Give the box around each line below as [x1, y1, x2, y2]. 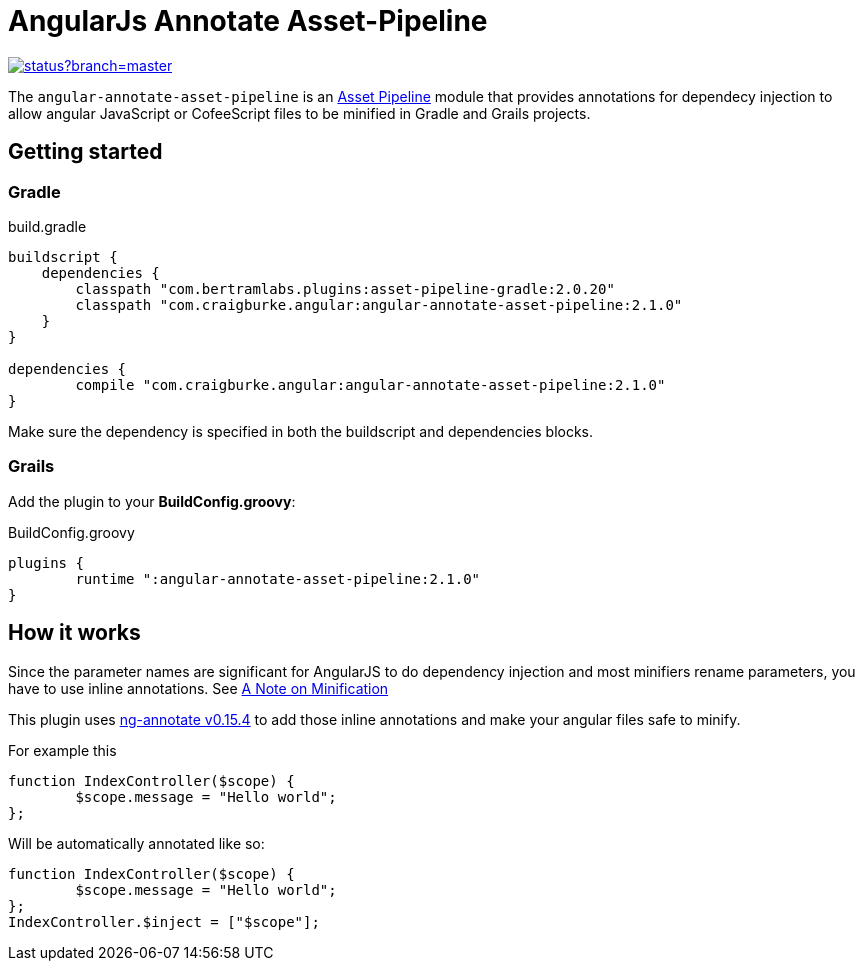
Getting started [8, 139, 163, 165]
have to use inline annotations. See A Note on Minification [8, 679, 389, 697]
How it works [8, 620, 141, 646]
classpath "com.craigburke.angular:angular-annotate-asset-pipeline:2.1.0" [75, 296, 683, 313]
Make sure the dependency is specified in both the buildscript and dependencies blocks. [8, 422, 594, 440]
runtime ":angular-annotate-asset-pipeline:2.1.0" [75, 570, 481, 587]
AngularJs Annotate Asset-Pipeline [8, 4, 488, 38]
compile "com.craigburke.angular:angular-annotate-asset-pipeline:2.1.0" [75, 376, 666, 393]
